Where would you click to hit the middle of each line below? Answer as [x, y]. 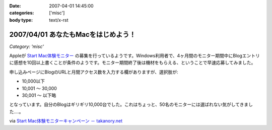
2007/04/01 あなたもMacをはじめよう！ [73, 35]
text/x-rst [59, 20]
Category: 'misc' [26, 46]
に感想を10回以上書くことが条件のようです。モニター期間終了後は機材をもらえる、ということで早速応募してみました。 [132, 62]
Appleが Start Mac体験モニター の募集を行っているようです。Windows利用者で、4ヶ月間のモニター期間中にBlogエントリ [135, 56]
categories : [22, 13]
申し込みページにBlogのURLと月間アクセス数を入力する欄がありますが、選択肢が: [94, 72]
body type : [21, 20]
